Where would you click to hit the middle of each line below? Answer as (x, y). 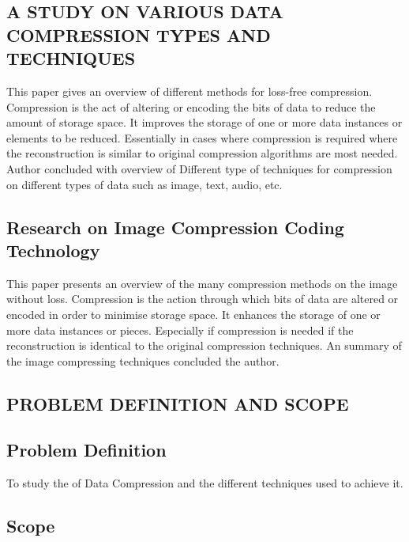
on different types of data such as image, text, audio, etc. (144, 184)
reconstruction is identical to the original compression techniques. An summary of (204, 345)
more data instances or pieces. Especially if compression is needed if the (180, 330)
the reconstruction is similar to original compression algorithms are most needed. (202, 153)
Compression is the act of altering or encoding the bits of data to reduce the (191, 106)
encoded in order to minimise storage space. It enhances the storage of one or (193, 314)
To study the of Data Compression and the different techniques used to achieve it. (205, 483)
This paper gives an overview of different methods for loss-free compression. (189, 91)
